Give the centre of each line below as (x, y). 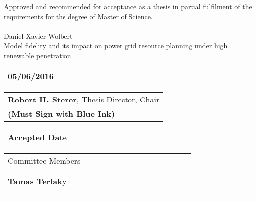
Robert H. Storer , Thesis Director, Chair (84, 99)
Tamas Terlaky (37, 181)
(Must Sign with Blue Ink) (62, 113)
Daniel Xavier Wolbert (38, 36)
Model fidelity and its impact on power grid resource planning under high (116, 46)
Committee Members (44, 160)
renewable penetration (38, 55)
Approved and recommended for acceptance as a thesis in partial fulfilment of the (128, 6)
